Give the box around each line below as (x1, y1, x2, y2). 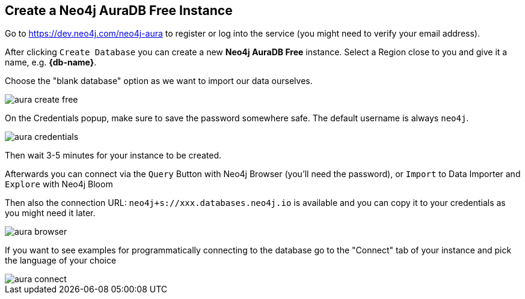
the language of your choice (5, 255, 117, 266)
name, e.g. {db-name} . (5, 57, 97, 68)
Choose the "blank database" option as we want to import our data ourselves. (5, 76, 313, 86)
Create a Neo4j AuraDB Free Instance (5, 3, 233, 18)
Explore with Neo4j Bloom (5, 179, 113, 190)
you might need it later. (5, 208, 96, 219)
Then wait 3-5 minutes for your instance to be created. (5, 150, 222, 161)
